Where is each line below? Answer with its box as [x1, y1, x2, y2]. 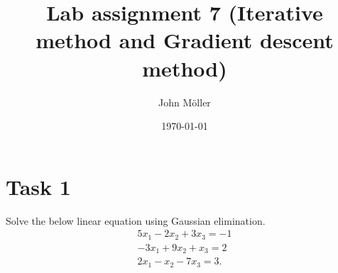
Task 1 [6, 172, 71, 201]
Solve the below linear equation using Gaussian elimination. [6, 213, 266, 228]
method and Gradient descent [36, 26, 334, 55]
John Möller [158, 94, 211, 109]
